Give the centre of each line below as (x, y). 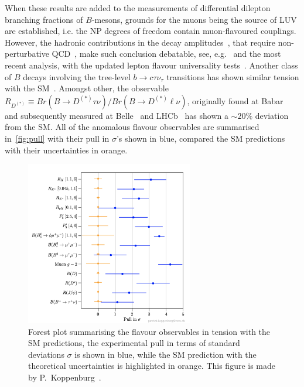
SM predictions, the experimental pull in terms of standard (134, 343)
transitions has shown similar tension (233, 76)
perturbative (27, 54)
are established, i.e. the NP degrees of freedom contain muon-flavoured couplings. (151, 31)
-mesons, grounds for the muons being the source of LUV (194, 19)
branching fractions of (44, 19)
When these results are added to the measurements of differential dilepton (138, 8)
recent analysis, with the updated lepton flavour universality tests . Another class (151, 65)
